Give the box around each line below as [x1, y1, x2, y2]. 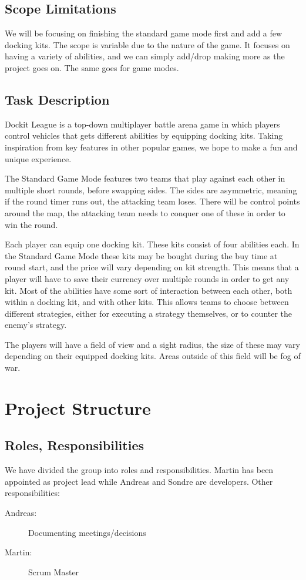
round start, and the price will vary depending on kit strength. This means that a [5, 261, 299, 273]
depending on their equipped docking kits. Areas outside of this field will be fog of [5, 350, 301, 362]
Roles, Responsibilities [5, 436, 144, 454]
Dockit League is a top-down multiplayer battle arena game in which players [5, 118, 280, 130]
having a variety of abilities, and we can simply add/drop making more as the [5, 50, 285, 62]
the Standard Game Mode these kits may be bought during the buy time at [5, 249, 278, 261]
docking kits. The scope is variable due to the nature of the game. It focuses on [5, 38, 290, 51]
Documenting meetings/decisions [28, 526, 146, 538]
